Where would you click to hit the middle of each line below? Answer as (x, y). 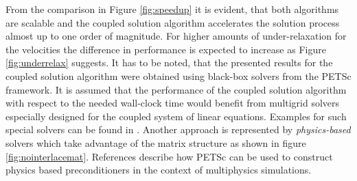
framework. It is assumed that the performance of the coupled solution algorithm (176, 89)
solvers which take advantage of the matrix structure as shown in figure (156, 142)
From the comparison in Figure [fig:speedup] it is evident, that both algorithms (172, 9)
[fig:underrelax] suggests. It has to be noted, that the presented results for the (169, 62)
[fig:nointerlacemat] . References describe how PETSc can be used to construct (169, 156)
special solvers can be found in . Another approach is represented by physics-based (178, 129)
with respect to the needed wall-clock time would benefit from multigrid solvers (173, 103)
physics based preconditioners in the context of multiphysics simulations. (159, 170)
